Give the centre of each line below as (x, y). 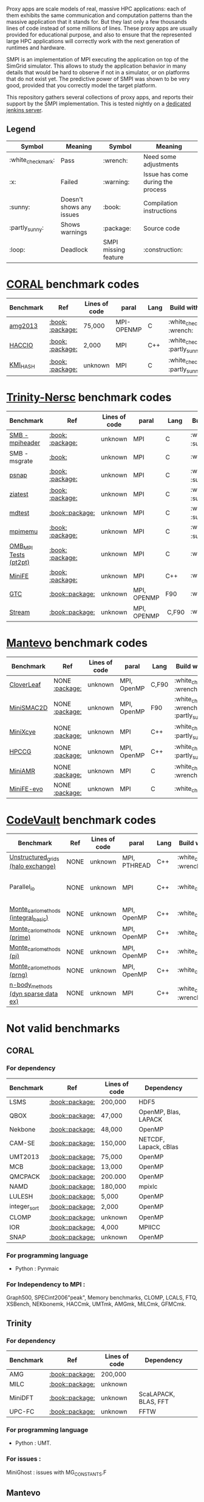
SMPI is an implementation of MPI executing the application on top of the (97, 59)
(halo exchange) (33, 866)
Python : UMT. (33, 1443)
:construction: (163, 249)
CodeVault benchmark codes (81, 820)
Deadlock (74, 249)
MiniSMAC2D (29, 708)
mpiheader (25, 443)
